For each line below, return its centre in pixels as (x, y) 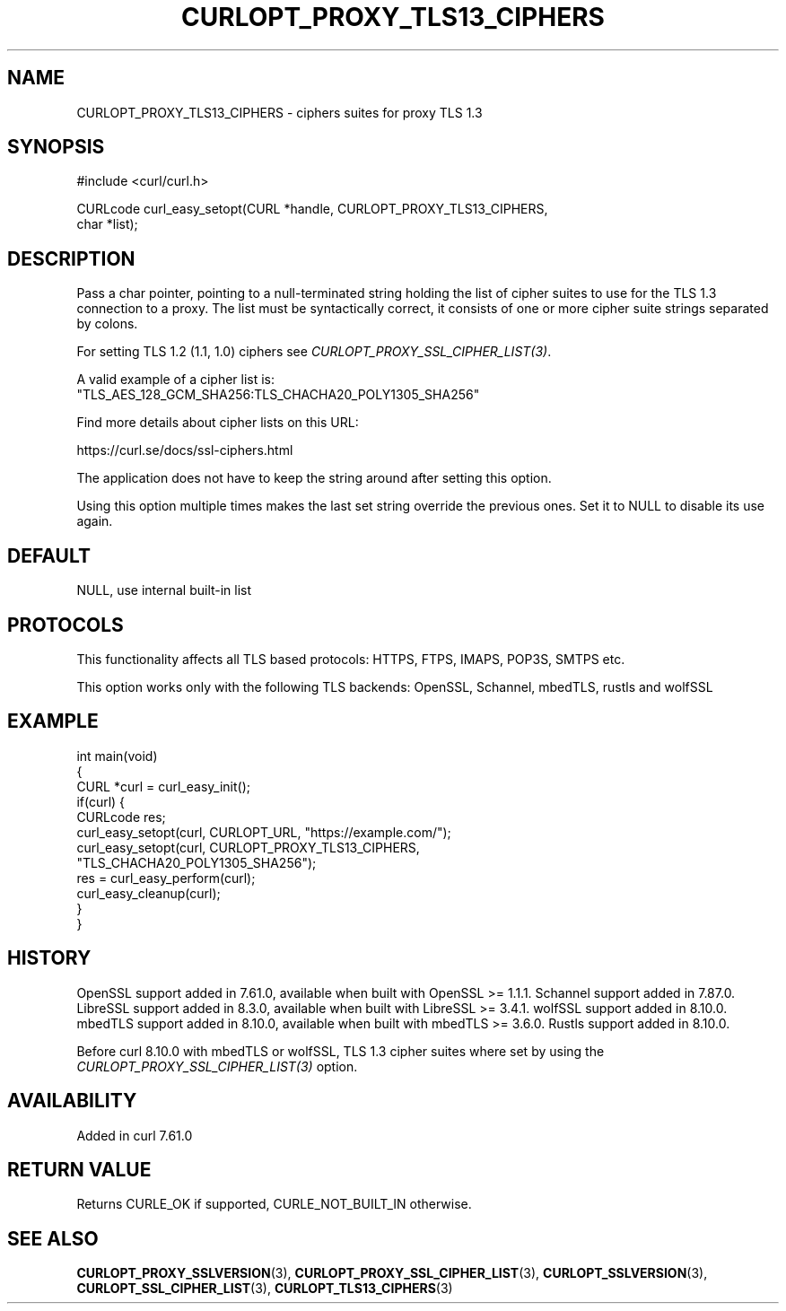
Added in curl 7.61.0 (135, 1135)
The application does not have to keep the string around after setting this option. (314, 478)
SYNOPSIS (56, 147)
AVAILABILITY (72, 1101)
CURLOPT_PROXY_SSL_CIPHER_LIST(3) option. (217, 1066)
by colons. (107, 324)
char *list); (107, 224)
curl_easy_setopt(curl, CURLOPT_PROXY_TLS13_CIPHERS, (248, 847)
